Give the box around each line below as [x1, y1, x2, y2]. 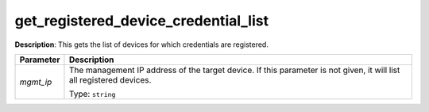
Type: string [68, 88, 116, 99]
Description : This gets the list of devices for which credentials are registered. [14, 40, 269, 49]
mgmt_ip [19, 76, 52, 87]
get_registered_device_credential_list [14, 12, 269, 29]
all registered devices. [68, 74, 152, 85]
